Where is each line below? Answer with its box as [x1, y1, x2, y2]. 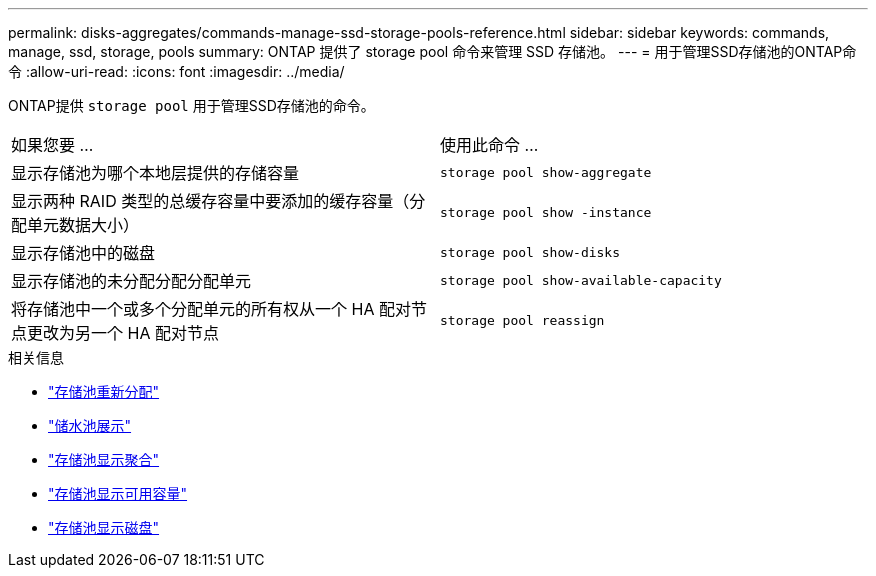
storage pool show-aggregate [440, 164, 652, 180]
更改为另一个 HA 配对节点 [27, 323, 219, 343]
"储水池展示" [48, 417, 132, 434]
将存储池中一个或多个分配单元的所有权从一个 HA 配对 [11, 299, 411, 319]
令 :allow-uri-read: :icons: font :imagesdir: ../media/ [8, 63, 345, 80]
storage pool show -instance [440, 204, 652, 220]
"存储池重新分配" [48, 383, 160, 400]
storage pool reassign [440, 312, 605, 328]
